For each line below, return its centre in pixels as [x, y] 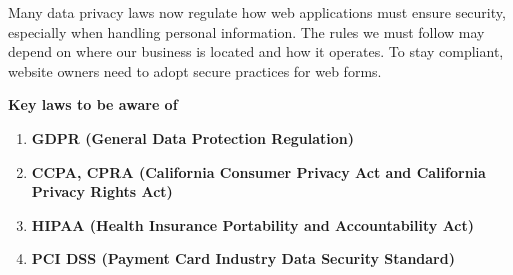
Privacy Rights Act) [102, 191]
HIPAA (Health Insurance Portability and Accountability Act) [253, 224]
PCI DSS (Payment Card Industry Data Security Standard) [243, 258]
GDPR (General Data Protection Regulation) [193, 137]
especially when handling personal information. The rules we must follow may [246, 31]
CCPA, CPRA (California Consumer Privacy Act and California [258, 171]
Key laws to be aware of [93, 104]
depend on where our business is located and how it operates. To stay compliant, [256, 51]
